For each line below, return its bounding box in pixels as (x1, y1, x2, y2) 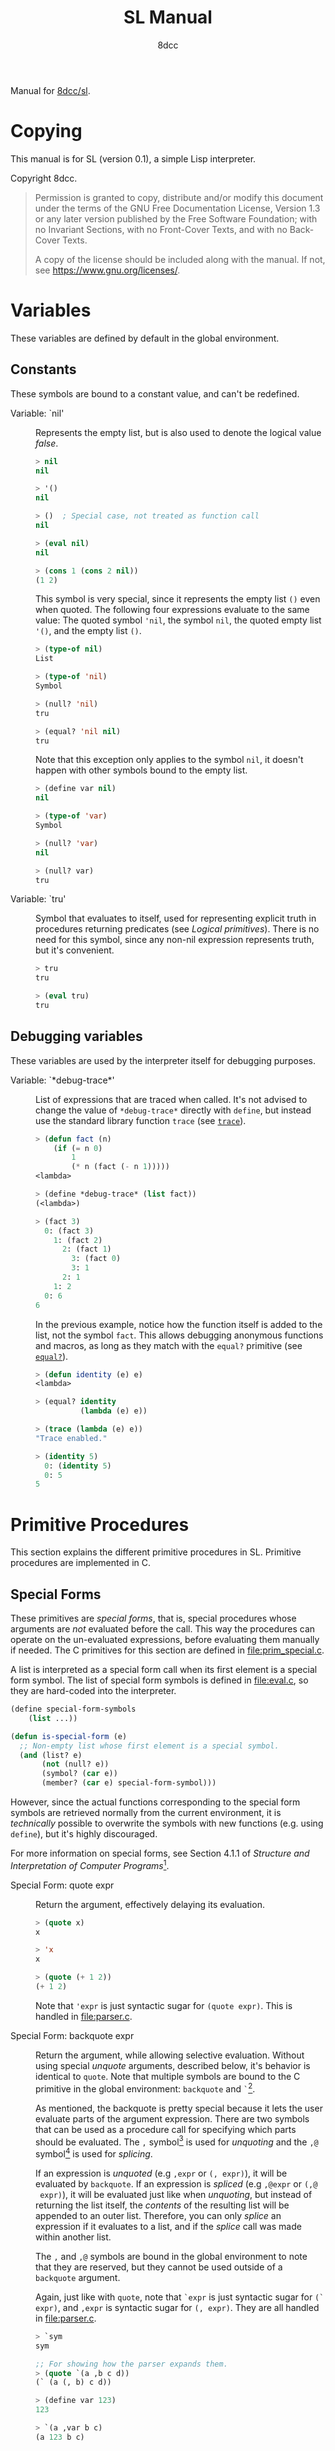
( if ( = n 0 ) (53, 1143, 103, 1153)
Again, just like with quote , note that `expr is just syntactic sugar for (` (35, 2291, 325, 2303)
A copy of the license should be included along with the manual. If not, (34, 253, 326, 265)
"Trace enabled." (35, 1433, 108, 1443)
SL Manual (123, 6, 213, 29)
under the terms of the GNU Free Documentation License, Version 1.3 (34, 202, 321, 214)
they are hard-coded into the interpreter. (10, 1685, 177, 1697)
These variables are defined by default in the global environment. (10, 332, 280, 344)
